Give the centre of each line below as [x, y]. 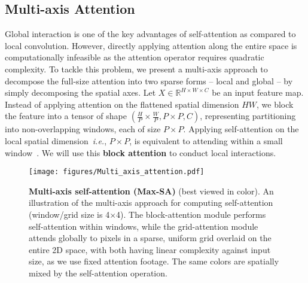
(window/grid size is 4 [69, 214]
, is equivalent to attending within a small [206, 140]
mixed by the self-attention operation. [98, 273]
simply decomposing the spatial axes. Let [80, 92]
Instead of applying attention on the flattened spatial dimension [122, 104]
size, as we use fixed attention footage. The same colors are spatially [154, 261]
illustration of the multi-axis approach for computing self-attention [151, 203]
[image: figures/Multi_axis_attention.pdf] [117, 172]
